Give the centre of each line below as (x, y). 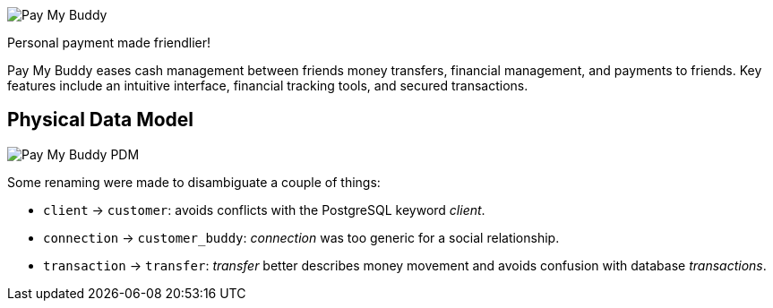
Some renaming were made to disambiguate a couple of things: (194, 182)
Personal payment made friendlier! (109, 43)
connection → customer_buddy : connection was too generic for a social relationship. (301, 237)
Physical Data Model (101, 120)
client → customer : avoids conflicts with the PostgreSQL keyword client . (264, 210)
